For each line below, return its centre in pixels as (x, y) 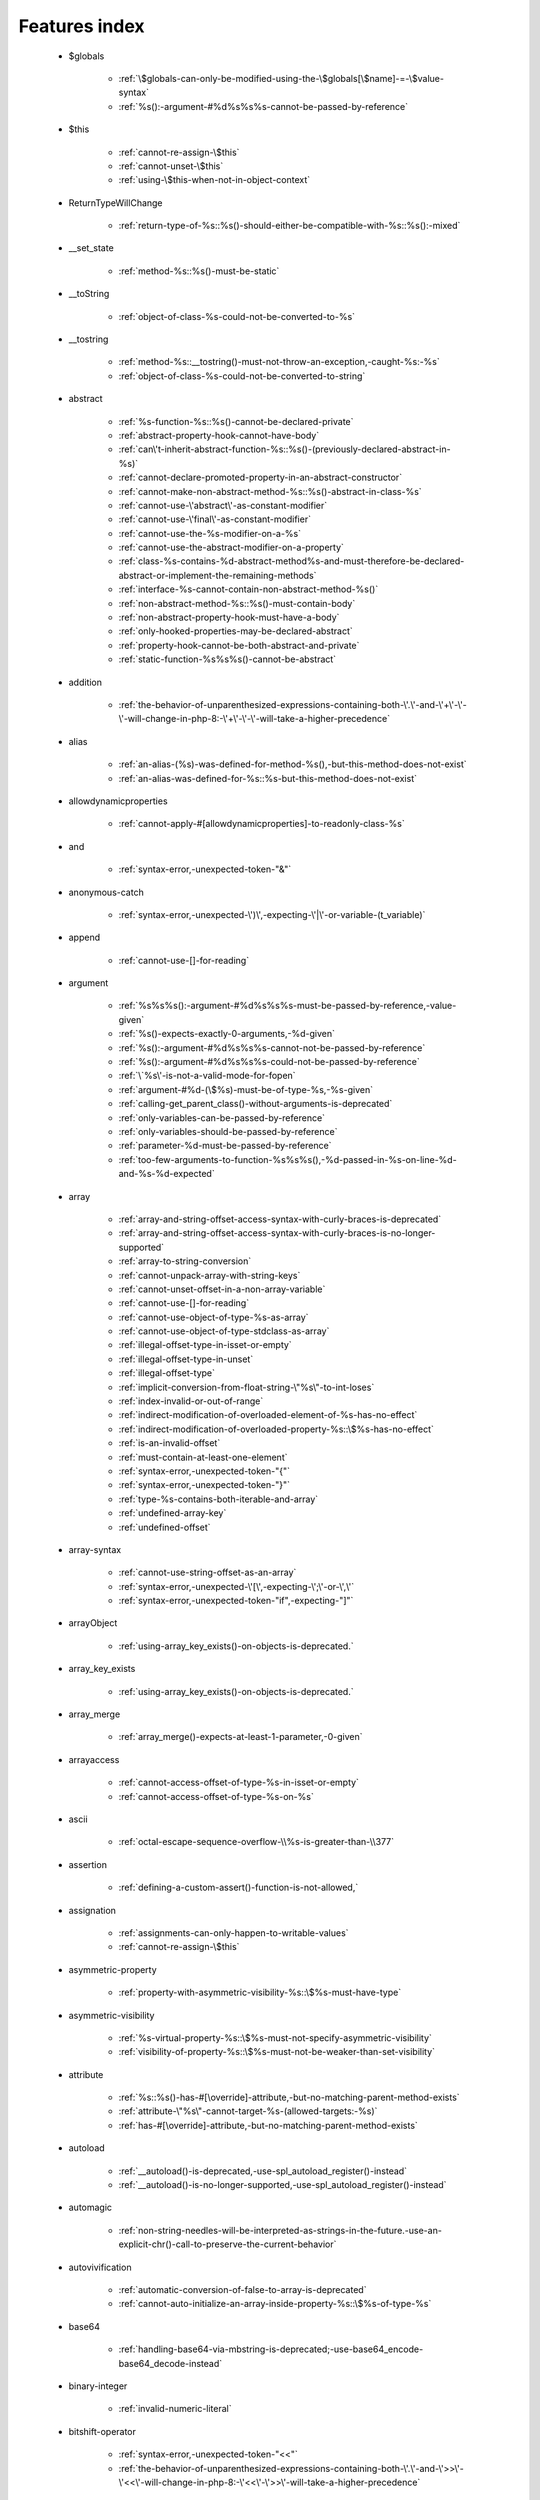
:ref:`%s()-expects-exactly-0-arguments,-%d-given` (226, 1034)
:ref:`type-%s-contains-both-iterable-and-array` (218, 1499)
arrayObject (93, 1623)
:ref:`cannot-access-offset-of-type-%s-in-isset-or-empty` (239, 1782)
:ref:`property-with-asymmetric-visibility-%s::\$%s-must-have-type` (260, 1992)
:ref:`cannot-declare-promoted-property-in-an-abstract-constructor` (260, 477)
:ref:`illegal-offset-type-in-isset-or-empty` (205, 1345)
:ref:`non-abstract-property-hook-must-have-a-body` (229, 617)
